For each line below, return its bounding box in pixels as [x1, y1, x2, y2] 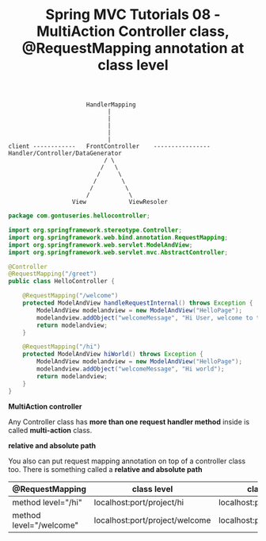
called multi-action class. [8, 425, 93, 435]
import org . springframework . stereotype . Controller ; [8, 226, 182, 235]
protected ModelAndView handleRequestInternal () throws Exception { [22, 299, 253, 307]
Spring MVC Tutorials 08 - [45, 6, 221, 24]
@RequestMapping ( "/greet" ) [8, 270, 97, 278]
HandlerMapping [85, 101, 136, 109]
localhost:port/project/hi [93, 497, 184, 508]
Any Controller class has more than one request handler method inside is [8, 416, 250, 426]
